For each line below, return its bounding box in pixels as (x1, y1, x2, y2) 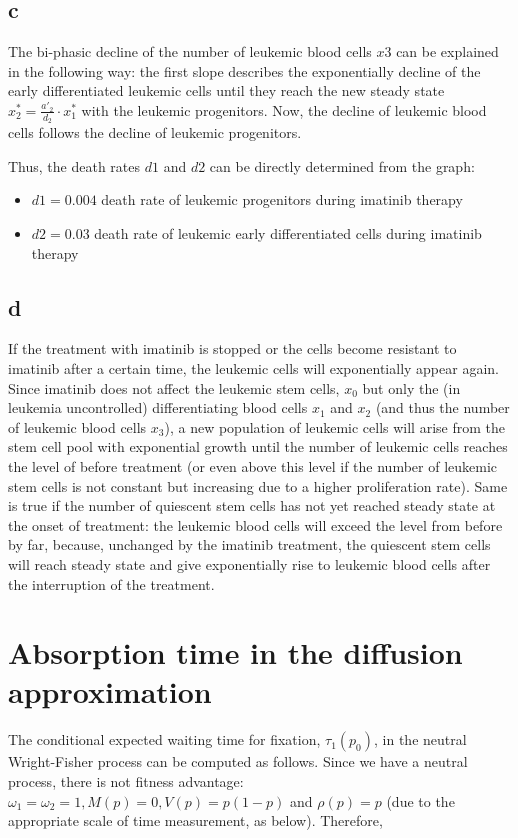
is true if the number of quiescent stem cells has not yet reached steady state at (8, 495, 496, 516)
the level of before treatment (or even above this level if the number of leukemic (8, 455, 498, 476)
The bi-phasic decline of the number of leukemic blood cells (8, 41, 372, 62)
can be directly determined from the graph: (209, 155, 475, 176)
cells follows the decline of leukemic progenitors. (8, 122, 302, 143)
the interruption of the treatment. (8, 573, 215, 594)
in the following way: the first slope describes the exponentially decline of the (8, 60, 481, 81)
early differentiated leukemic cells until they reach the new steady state (8, 80, 445, 101)
